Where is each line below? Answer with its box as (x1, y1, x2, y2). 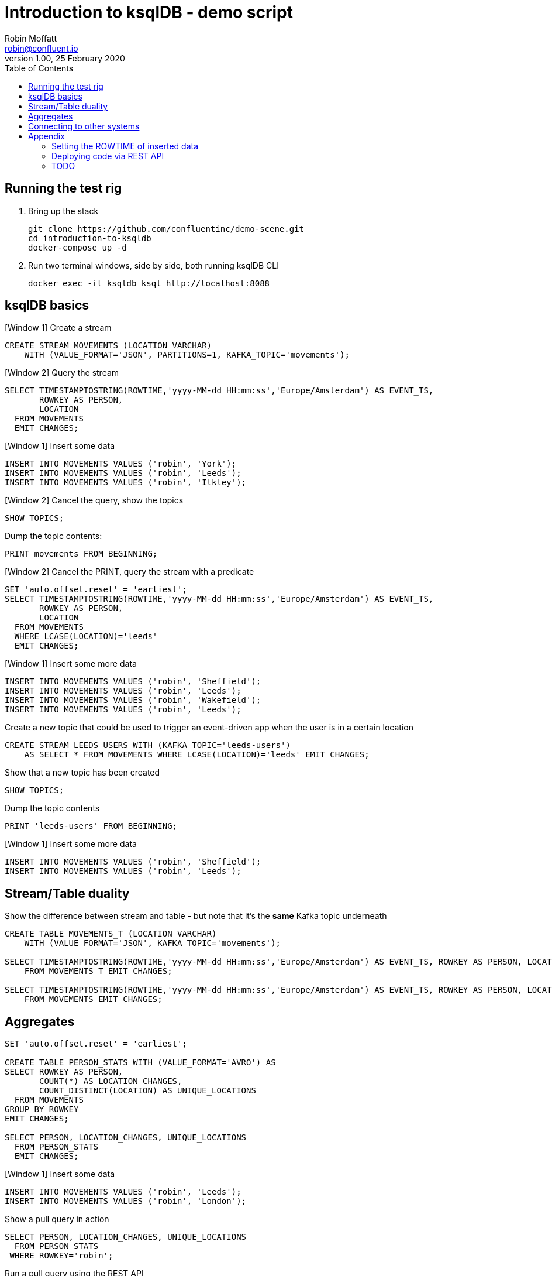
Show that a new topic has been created (5, 767, 160, 778)
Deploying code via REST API (51, 150, 164, 161)
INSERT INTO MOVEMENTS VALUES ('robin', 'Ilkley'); (5, 478, 247, 488)
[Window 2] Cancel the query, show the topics (5, 495, 184, 506)
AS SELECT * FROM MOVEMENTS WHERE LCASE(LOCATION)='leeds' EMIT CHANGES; (24, 750, 370, 760)
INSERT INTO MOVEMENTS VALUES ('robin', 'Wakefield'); (5, 695, 261, 705)
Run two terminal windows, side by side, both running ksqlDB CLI (28, 260, 279, 270)
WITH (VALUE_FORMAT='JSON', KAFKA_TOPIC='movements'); (24, 938, 281, 948)
